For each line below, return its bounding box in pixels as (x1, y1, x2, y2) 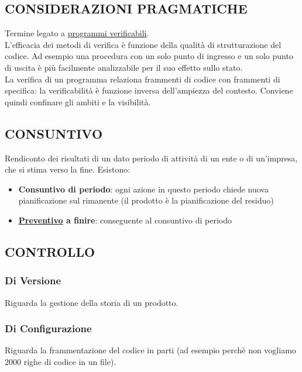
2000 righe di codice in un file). (5, 355, 116, 367)
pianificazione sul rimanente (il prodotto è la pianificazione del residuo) (18, 194, 274, 206)
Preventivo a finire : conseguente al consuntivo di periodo (18, 213, 232, 226)
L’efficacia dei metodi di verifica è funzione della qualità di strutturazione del (5, 38, 282, 50)
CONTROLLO (5, 242, 95, 260)
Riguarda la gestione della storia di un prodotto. (5, 296, 179, 308)
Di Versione (5, 273, 61, 288)
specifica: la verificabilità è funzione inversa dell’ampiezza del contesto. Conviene (5, 84, 293, 97)
